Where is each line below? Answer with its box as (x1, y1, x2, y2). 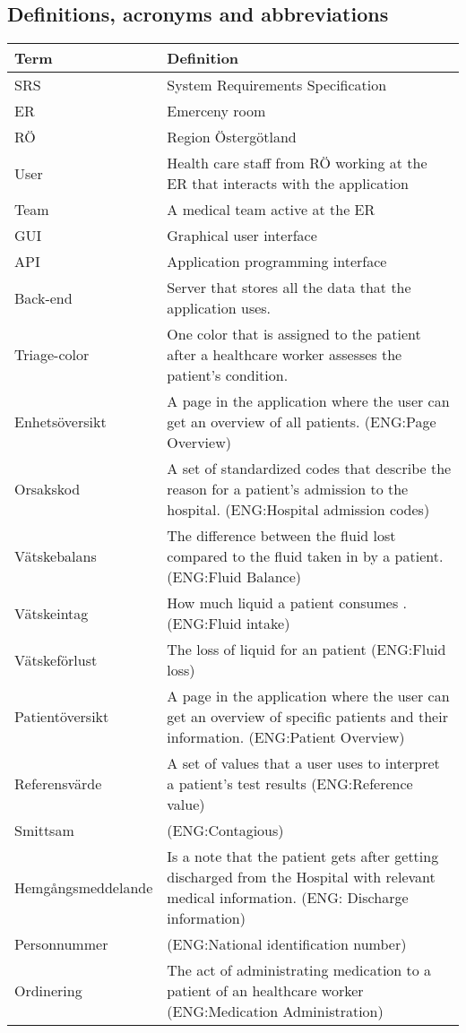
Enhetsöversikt (14, 411, 107, 433)
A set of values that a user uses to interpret (167, 753, 440, 774)
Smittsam (14, 820, 74, 841)
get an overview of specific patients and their (167, 706, 448, 727)
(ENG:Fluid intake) (167, 613, 290, 634)
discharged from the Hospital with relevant (167, 866, 436, 888)
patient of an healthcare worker (167, 980, 364, 1002)
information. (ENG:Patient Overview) (167, 727, 405, 748)
